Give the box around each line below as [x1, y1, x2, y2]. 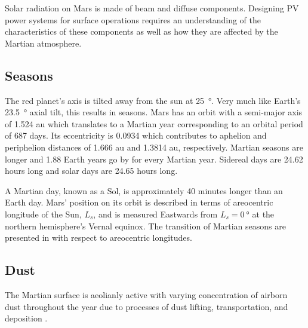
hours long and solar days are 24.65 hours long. [5, 164, 178, 177]
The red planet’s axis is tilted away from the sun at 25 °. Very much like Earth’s [5, 94, 301, 106]
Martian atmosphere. [5, 36, 82, 49]
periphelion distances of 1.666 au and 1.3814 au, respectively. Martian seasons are [5, 140, 303, 153]
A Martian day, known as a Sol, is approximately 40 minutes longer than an [5, 184, 283, 197]
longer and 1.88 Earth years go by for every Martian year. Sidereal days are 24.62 [5, 152, 303, 165]
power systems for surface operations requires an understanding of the [5, 13, 261, 26]
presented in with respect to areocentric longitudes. [5, 231, 192, 244]
